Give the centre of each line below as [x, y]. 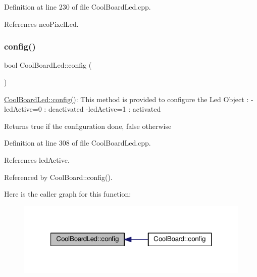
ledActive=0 [23, 109]
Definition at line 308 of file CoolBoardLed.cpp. [78, 143]
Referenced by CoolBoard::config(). [58, 177]
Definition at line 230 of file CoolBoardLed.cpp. [78, 7]
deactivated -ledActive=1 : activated [105, 109]
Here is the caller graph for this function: [68, 194]
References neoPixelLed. [41, 24]
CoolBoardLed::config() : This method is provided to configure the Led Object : [126, 99]
